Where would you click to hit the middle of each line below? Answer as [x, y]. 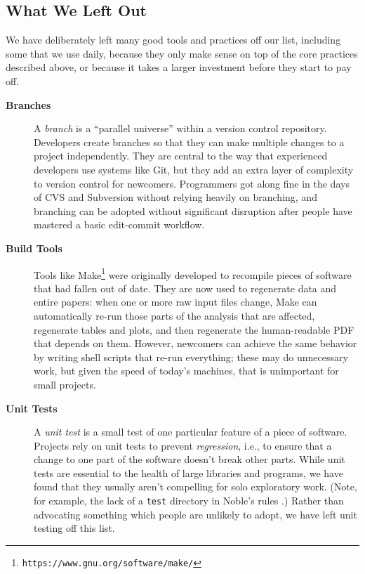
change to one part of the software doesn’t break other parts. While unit [190, 459]
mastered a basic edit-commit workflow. [119, 224]
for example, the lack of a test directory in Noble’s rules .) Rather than [189, 501]
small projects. [65, 384]
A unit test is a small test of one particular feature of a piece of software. [191, 432]
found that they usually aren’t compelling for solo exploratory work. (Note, [195, 487]
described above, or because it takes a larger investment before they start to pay [179, 67]
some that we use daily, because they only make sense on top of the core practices [182, 53]
